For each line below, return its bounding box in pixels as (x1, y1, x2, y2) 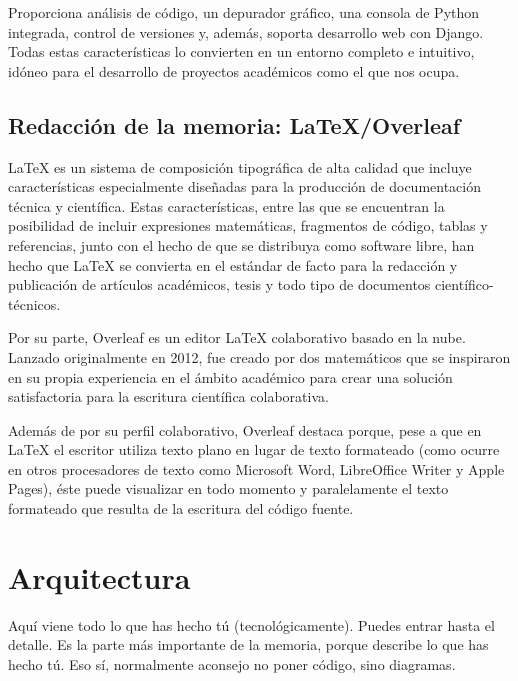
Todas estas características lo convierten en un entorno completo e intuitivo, (8, 41, 475, 62)
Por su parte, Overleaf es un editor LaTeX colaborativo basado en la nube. (8, 327, 466, 348)
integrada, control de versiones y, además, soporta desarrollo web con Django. (8, 21, 484, 42)
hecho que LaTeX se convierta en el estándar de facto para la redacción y (8, 254, 458, 275)
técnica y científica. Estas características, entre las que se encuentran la (8, 195, 445, 216)
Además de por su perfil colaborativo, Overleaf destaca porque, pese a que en (8, 419, 482, 440)
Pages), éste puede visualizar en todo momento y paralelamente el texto (8, 478, 449, 499)
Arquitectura (8, 556, 191, 597)
